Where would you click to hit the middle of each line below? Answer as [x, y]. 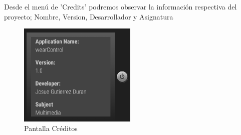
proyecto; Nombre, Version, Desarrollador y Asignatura [89, 16]
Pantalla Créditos [51, 128]
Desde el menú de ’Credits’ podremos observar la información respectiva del [120, 6]
